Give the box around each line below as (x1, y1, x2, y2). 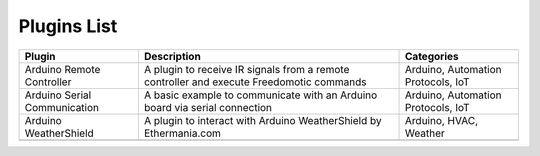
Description (143, 49, 202, 63)
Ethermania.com (143, 126, 222, 140)
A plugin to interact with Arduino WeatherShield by (143, 113, 382, 127)
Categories (405, 49, 459, 63)
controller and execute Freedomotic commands (143, 75, 367, 89)
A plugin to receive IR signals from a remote (143, 62, 350, 76)
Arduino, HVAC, (405, 113, 479, 127)
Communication (24, 100, 100, 114)
